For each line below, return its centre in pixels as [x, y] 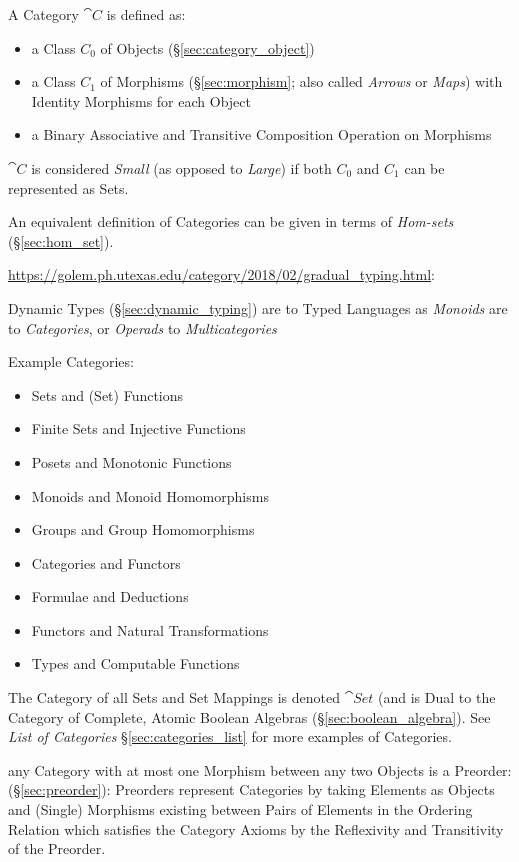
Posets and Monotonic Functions [131, 461]
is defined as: [146, 14]
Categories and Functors [106, 562]
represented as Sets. [68, 187]
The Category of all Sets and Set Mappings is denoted [174, 697]
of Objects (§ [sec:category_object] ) [207, 47]
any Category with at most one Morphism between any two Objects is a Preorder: [260, 769]
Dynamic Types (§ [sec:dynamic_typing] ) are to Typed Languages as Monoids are [258, 307]
